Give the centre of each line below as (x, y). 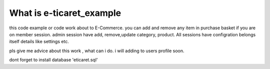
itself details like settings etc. (39, 42)
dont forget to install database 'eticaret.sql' (53, 60)
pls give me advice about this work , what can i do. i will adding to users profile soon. (97, 51)
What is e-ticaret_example (65, 13)
